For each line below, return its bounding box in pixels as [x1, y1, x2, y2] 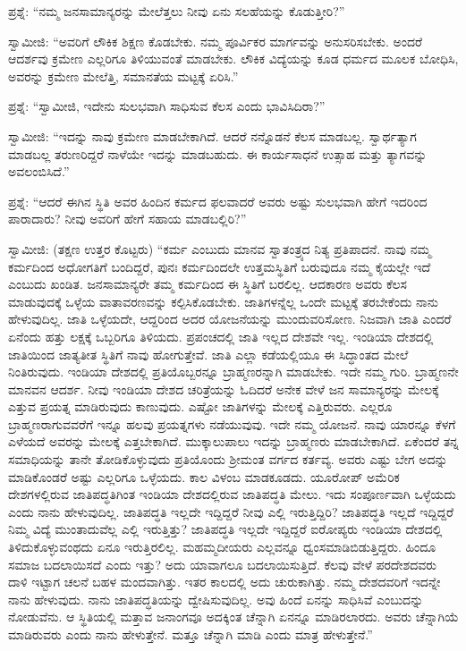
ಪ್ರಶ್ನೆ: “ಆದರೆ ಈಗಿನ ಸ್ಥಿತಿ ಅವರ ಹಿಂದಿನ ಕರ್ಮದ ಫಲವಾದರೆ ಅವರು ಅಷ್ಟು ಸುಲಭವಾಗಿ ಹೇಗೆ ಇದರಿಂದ [8, 191, 428, 210]
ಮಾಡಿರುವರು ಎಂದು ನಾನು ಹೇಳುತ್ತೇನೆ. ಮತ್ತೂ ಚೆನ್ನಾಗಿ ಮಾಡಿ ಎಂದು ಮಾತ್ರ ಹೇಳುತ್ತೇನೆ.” [8, 625, 373, 643]
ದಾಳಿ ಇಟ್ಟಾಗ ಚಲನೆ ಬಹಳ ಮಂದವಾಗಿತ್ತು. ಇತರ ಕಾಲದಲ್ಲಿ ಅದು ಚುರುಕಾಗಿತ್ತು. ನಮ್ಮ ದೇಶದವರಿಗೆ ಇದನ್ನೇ [8, 572, 441, 591]
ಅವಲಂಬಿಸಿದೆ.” [8, 162, 70, 181]
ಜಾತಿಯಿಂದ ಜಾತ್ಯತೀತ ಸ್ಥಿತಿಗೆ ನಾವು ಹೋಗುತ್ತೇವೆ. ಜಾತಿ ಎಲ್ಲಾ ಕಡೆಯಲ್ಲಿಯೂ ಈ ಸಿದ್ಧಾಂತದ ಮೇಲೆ [8, 344, 409, 363]
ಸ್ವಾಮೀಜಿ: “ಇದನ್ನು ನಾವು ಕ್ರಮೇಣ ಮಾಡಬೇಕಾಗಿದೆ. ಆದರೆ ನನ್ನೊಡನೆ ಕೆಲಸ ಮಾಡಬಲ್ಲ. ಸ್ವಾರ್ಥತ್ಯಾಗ [8, 126, 417, 145]
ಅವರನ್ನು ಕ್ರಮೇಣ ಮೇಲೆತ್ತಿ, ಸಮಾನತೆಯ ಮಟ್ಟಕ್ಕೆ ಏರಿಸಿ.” [8, 66, 239, 85]
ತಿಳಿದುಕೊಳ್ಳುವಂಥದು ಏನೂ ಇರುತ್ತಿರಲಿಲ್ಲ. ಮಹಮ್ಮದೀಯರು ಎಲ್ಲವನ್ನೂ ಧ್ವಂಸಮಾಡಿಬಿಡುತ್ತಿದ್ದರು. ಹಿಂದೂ [8, 537, 436, 556]
